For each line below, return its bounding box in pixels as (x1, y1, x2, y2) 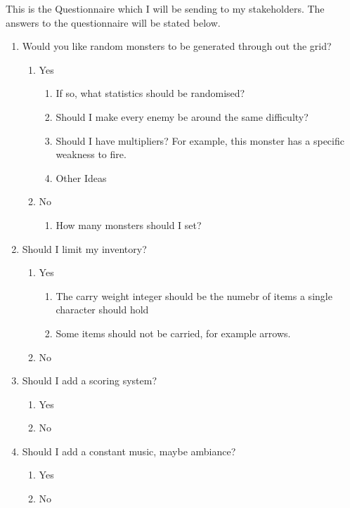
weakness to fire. (56, 147, 127, 162)
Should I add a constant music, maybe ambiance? (22, 443, 236, 458)
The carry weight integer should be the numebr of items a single (56, 288, 332, 303)
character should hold (56, 302, 149, 317)
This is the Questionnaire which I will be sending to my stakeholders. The (6, 1, 325, 15)
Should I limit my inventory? (22, 241, 147, 256)
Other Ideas (56, 170, 107, 185)
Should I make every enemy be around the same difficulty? (56, 109, 309, 124)
